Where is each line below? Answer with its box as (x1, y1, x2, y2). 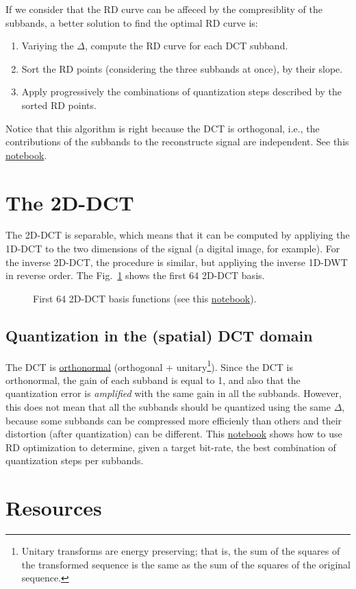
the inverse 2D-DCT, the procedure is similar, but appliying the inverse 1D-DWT (5, 254, 348, 269)
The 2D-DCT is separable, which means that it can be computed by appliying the (5, 228, 350, 242)
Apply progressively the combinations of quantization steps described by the (21, 84, 342, 99)
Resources (5, 494, 102, 522)
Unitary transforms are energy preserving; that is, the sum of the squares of (21, 544, 340, 558)
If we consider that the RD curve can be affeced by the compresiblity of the (5, 2, 322, 16)
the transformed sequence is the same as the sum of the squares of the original (21, 557, 351, 571)
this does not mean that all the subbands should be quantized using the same (5, 400, 331, 414)
